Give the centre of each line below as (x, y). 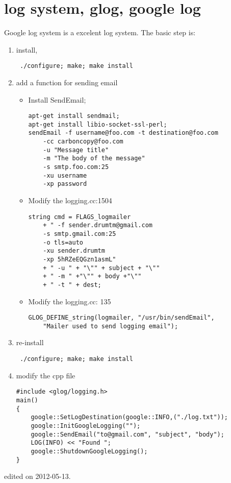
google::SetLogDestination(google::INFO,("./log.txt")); (130, 417)
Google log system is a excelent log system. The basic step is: (100, 32)
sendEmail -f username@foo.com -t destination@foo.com (123, 133)
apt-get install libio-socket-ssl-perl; (98, 124)
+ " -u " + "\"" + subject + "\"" (101, 268)
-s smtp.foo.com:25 (76, 167)
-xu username (65, 175)
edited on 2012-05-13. (37, 476)
